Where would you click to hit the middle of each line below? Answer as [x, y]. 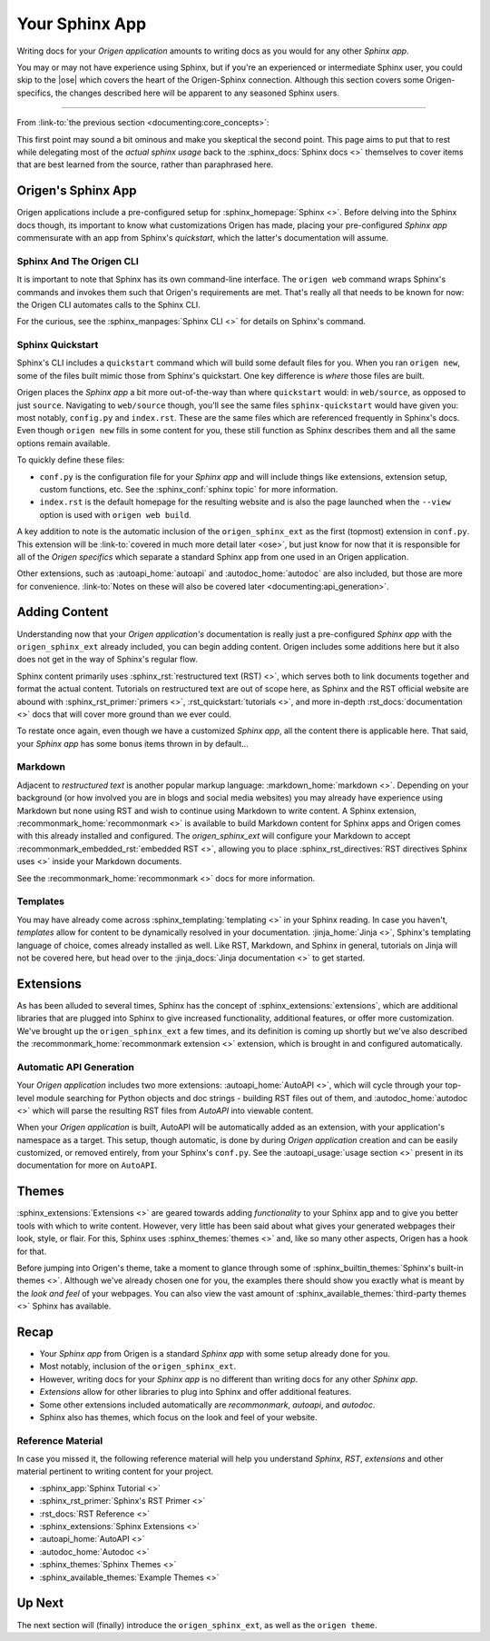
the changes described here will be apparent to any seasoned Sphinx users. [197, 93]
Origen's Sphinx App [77, 191]
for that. [32, 1251]
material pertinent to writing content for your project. [115, 1471]
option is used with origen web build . [116, 514]
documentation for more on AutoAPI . [87, 1165]
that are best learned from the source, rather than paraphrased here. [145, 164]
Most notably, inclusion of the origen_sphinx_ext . [137, 1367]
